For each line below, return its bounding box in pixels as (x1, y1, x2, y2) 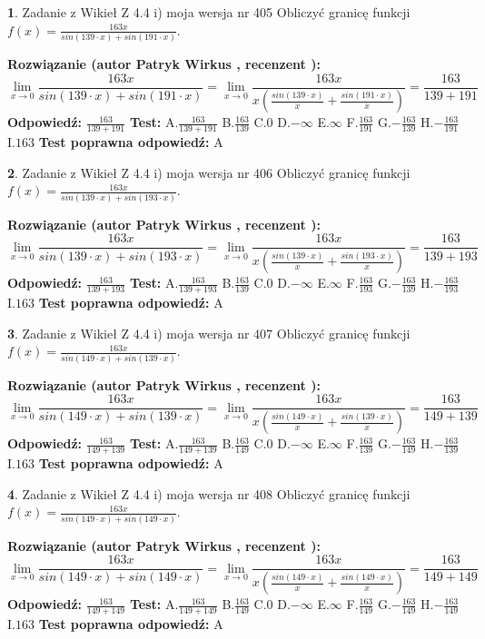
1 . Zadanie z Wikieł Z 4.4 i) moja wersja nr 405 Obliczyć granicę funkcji (7, 3, 411, 21)
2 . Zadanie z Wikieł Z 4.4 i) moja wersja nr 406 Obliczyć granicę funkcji (7, 162, 411, 182)
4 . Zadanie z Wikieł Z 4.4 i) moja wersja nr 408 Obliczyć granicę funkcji (7, 484, 411, 503)
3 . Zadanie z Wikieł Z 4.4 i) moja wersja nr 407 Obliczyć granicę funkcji (7, 323, 411, 342)
